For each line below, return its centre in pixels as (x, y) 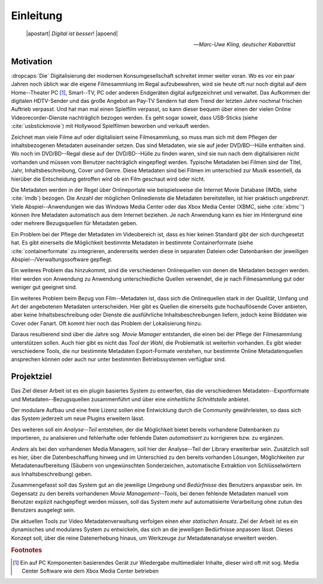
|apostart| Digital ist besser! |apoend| (72, 34)
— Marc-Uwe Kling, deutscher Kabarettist (244, 44)
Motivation (32, 61)
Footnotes (27, 550)
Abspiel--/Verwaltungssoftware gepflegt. (62, 260)
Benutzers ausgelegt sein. (43, 510)
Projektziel (31, 377)
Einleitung (37, 16)
